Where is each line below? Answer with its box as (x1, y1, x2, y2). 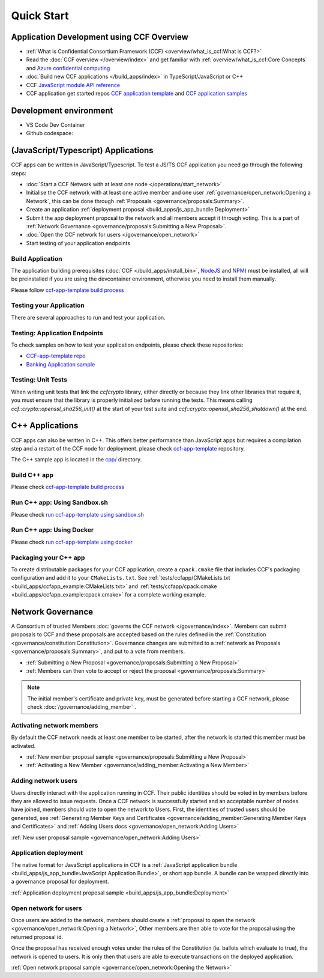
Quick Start (11, 9, 69, 22)
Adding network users (11, 777, 78, 785)
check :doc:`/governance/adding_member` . (27, 703, 136, 711)
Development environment (11, 105, 113, 115)
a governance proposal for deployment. (11, 878, 109, 885)
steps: (11, 169, 26, 177)
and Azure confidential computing (26, 64, 110, 71)
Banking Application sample (26, 360, 95, 368)
